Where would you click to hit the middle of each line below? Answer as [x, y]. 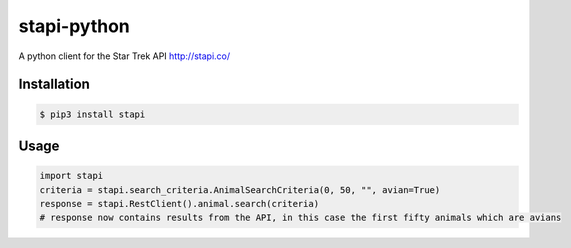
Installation [54, 84]
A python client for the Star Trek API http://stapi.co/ [124, 56]
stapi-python [74, 26]
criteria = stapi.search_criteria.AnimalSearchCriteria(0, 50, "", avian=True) [240, 189]
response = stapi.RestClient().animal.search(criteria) [179, 203]
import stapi [71, 176]
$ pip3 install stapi [92, 114]
